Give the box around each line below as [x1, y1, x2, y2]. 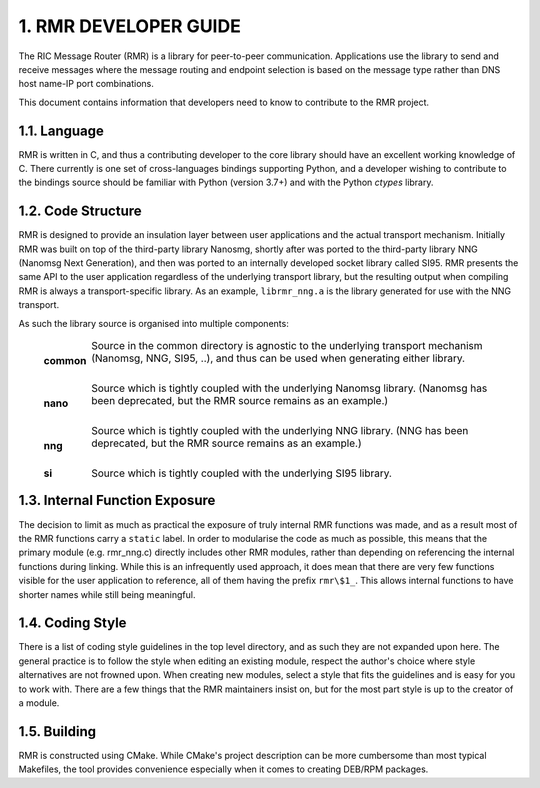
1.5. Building [18, 723, 97, 740]
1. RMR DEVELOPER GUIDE [18, 15, 242, 37]
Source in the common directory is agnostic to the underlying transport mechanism [91, 339, 483, 353]
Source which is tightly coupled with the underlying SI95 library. [91, 466, 392, 480]
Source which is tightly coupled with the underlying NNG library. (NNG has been [91, 424, 469, 438]
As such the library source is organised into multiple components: [18, 317, 289, 329]
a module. [18, 696, 60, 709]
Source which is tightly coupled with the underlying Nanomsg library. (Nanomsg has [91, 381, 488, 395]
